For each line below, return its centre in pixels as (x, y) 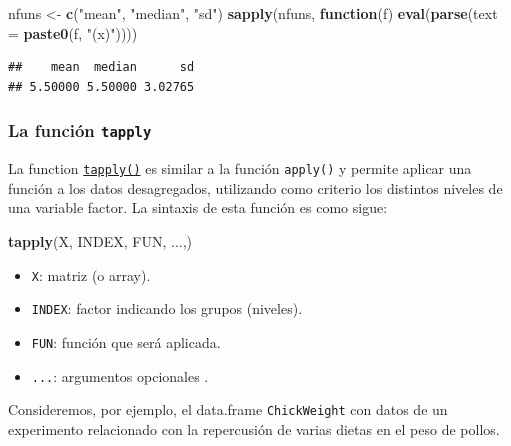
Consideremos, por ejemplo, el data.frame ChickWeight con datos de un (228, 409)
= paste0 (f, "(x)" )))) (73, 32)
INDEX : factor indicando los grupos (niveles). (167, 308)
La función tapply (80, 130)
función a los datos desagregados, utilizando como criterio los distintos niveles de (255, 187)
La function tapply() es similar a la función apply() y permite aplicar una (240, 168)
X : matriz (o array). (91, 274)
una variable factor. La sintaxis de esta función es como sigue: (198, 207)
